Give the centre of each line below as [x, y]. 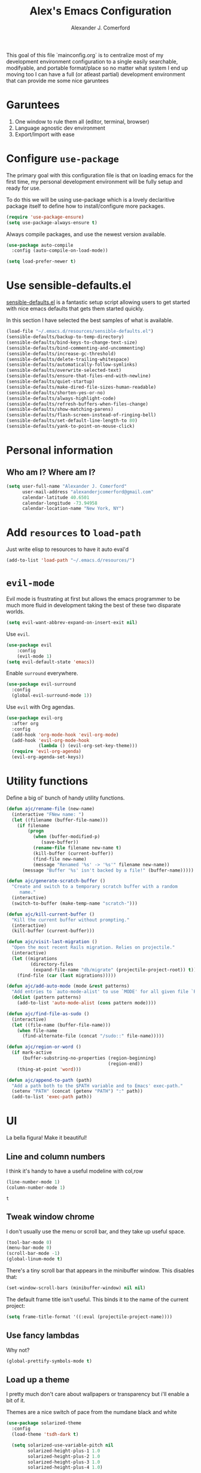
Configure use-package [63, 159]
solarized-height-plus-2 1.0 [64, 1456]
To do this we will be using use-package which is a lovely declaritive [91, 199]
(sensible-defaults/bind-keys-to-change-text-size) [72, 342]
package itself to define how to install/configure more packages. [86, 206]
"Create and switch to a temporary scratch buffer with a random [95, 887]
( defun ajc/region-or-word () [44, 1047]
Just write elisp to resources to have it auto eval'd [68, 549]
